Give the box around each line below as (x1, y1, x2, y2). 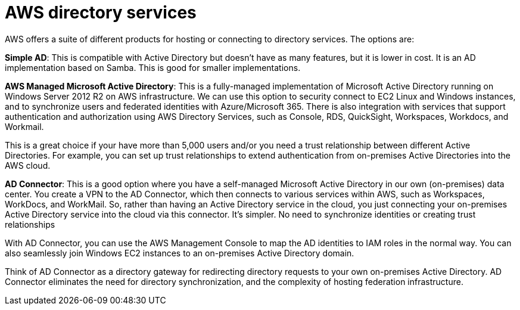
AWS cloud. (5, 160, 51, 170)
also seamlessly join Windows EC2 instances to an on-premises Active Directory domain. (5, 247, 354, 258)
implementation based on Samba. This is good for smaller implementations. (5, 62, 301, 73)
